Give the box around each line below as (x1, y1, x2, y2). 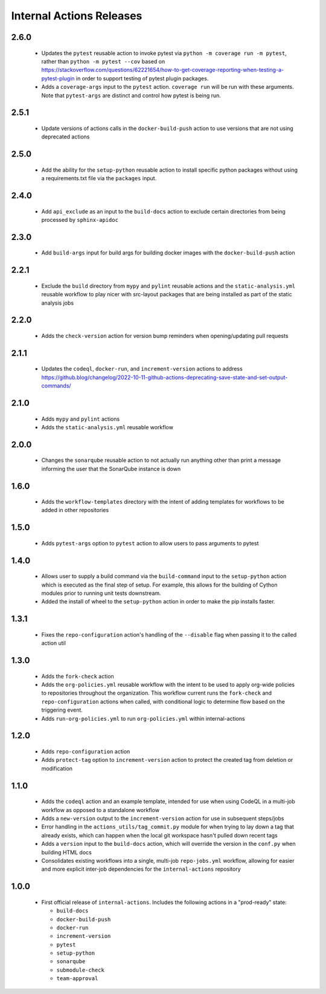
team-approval (56, 975, 98, 982)
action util (41, 640, 66, 647)
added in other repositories (41, 507, 109, 514)
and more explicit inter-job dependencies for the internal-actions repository (41, 865, 241, 873)
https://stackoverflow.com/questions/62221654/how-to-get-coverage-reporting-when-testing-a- (41, 67, 284, 74)
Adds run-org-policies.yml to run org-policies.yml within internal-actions (41, 715, 245, 722)
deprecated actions (41, 133, 90, 140)
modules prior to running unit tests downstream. (41, 590, 161, 597)
